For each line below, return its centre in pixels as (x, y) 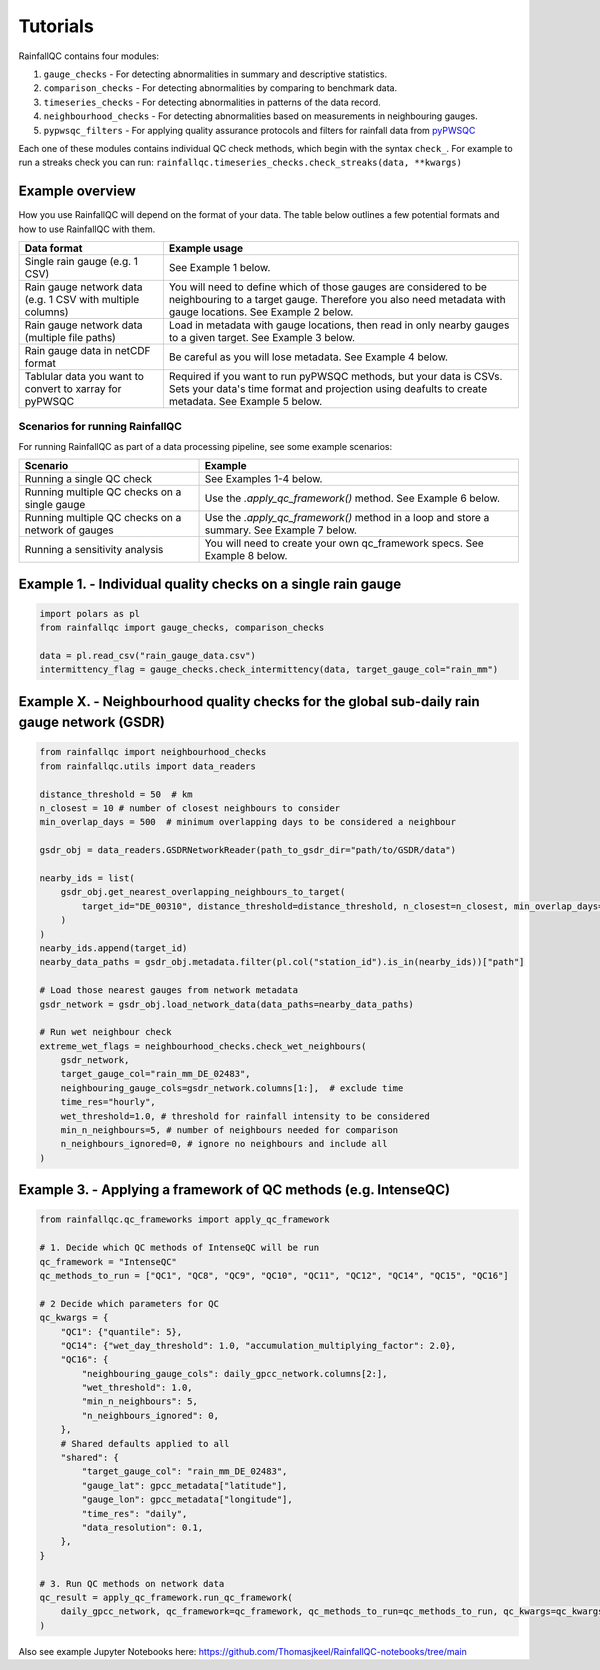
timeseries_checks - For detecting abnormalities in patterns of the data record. (212, 102)
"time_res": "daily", (134, 1513)
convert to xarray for (73, 388)
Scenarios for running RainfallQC (100, 427)
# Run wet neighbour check (105, 1032)
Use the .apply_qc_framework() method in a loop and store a (347, 518)
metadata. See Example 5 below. (245, 401)
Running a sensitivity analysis (94, 550)
